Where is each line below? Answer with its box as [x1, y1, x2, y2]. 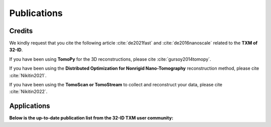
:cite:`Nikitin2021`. [9, 72, 47, 78]
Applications [9, 102, 50, 110]
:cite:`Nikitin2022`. [9, 88, 48, 95]
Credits [9, 27, 33, 35]
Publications [9, 8, 63, 19]
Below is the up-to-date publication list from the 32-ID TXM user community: [9, 115, 174, 121]
